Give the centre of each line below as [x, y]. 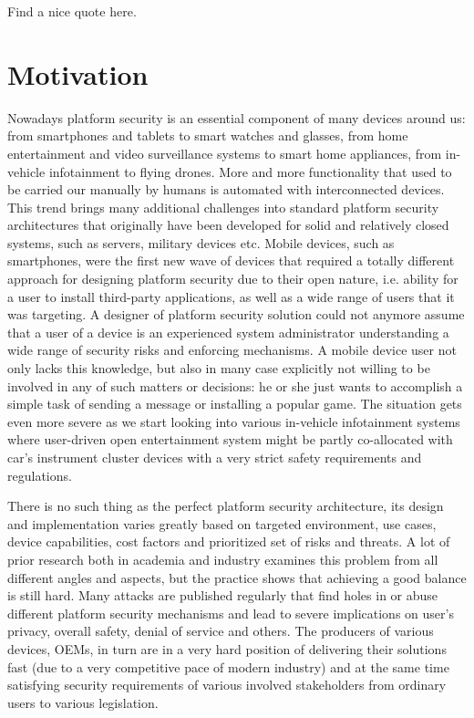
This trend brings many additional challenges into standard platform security [223, 207]
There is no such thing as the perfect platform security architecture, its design [226, 506]
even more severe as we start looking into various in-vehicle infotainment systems [234, 421]
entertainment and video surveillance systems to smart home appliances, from [225, 153]
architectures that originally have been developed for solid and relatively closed [228, 225]
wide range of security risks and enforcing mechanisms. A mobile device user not [232, 350]
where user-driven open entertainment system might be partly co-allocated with [230, 439]
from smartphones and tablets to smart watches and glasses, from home [208, 135]
